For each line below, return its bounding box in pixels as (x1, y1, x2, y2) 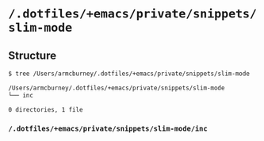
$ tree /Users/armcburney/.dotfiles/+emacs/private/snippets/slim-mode (8, 70, 250, 78)
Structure (8, 48, 57, 62)
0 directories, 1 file (8, 105, 83, 113)
